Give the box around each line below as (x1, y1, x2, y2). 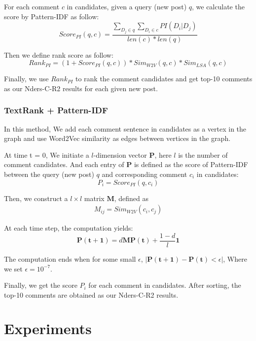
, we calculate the (192, 1, 245, 11)
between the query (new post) (4, 169, 94, 179)
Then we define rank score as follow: (4, 49, 113, 60)
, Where (223, 253, 247, 264)
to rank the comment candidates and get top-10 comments (75, 73, 253, 84)
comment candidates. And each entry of (4, 159, 124, 170)
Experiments (4, 318, 92, 339)
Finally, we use (4, 73, 49, 84)
